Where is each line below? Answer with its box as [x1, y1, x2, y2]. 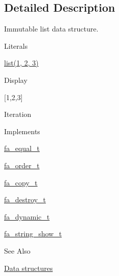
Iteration [4, 109, 32, 119]
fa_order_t [4, 160, 40, 170]
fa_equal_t [4, 143, 40, 154]
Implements [4, 126, 40, 136]
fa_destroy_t [4, 194, 46, 205]
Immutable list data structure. [4, 23, 99, 34]
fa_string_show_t [4, 228, 62, 239]
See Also [4, 245, 31, 256]
